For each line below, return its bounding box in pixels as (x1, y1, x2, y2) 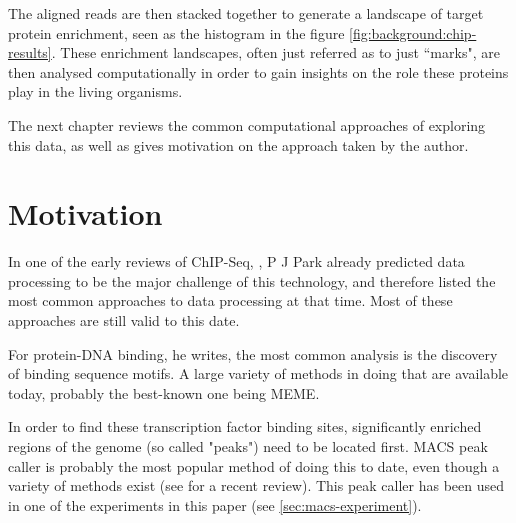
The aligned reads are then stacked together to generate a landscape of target (8, 3, 484, 23)
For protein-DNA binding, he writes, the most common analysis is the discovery (8, 343, 498, 364)
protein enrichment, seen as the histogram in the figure (8, 22, 345, 43)
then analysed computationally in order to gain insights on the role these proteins (8, 61, 509, 82)
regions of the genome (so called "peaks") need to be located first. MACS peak (8, 436, 488, 457)
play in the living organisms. (8, 81, 183, 102)
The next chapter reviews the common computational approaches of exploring (8, 114, 486, 135)
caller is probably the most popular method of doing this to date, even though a (8, 455, 500, 476)
